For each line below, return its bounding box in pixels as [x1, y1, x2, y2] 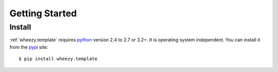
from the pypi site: [9, 44, 48, 50]
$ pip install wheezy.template [19, 56, 98, 62]
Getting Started [9, 8, 77, 19]
